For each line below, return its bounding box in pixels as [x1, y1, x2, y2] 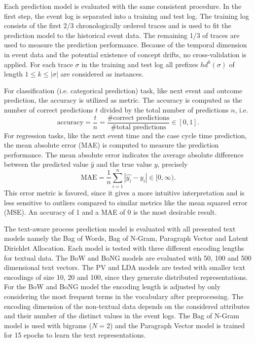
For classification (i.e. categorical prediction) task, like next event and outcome [4, 85, 243, 95]
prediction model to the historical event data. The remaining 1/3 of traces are [4, 30, 240, 40]
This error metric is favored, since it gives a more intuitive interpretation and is [4, 188, 245, 198]
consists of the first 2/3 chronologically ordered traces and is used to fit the [4, 20, 231, 31]
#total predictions [110, 123, 166, 131]
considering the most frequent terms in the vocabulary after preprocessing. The [4, 291, 244, 302]
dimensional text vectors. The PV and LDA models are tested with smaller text [4, 262, 246, 272]
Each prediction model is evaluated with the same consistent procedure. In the [4, 1, 242, 11]
